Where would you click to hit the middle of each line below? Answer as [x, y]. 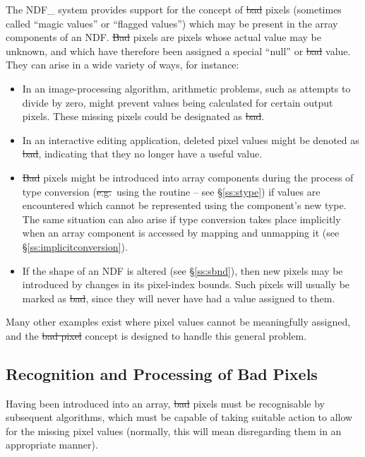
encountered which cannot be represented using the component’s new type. [184, 205]
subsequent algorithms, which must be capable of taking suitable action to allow [179, 417]
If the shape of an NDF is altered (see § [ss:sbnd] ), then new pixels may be [182, 270]
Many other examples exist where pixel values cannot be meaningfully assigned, [178, 322]
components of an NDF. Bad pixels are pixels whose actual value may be [163, 37]
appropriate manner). [52, 445]
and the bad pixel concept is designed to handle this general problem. [156, 335]
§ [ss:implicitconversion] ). [75, 246]
